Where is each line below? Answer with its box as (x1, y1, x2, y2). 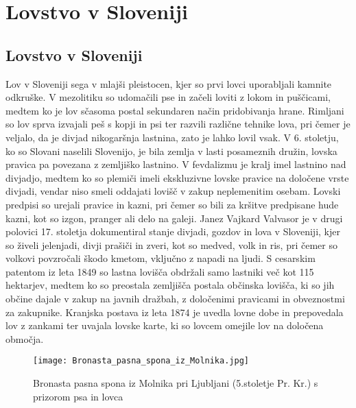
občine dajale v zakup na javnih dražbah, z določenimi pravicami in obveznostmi (5, 291, 345, 306)
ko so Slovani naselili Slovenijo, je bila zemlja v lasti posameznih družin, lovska (5, 143, 337, 158)
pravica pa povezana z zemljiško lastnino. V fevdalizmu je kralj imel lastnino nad (5, 157, 346, 171)
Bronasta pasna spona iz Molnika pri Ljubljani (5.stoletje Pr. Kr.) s (33, 376, 318, 390)
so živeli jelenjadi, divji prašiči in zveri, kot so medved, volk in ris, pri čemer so (5, 237, 337, 252)
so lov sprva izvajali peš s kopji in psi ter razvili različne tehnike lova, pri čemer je (5, 117, 351, 131)
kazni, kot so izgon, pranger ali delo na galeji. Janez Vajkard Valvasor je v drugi (5, 211, 343, 225)
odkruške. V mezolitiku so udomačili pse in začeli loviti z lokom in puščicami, (5, 90, 331, 104)
